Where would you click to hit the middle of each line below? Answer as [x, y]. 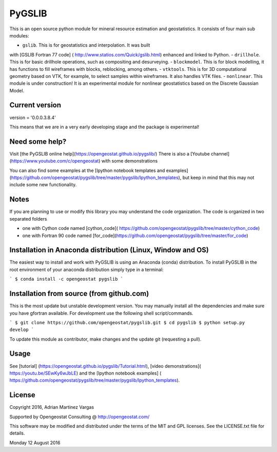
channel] [220, 153]
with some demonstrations [130, 161]
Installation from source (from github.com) [79, 294]
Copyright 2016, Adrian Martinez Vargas [52, 407]
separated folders [28, 219]
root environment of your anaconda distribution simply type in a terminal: [86, 269]
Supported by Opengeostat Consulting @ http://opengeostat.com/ [80, 417]
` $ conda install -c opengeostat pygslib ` [66, 279]
